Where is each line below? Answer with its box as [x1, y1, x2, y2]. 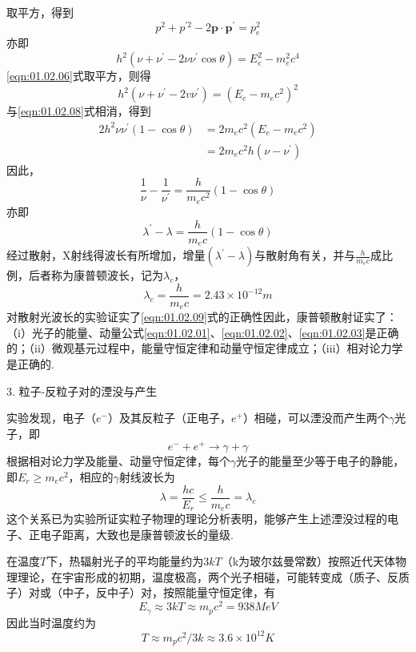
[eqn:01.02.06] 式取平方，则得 [6, 67, 151, 84]
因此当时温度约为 [6, 614, 96, 630]
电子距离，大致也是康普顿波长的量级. [39, 525, 234, 542]
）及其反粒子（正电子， [107, 409, 231, 426]
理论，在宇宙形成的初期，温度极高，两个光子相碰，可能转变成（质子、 [17, 568, 387, 585]
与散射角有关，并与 [254, 247, 356, 264]
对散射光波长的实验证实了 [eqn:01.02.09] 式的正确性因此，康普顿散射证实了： [6, 308, 398, 325]
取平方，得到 [6, 4, 74, 20]
